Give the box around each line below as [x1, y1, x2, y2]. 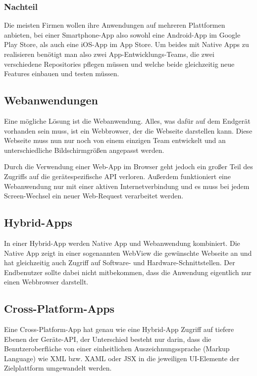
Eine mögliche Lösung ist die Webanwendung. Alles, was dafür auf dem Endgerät [4, 115, 251, 126]
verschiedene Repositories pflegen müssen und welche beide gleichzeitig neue [4, 58, 235, 69]
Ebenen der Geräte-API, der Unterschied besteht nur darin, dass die [4, 333, 211, 344]
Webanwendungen [4, 93, 99, 108]
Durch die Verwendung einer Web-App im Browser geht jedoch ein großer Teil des [4, 161, 253, 172]
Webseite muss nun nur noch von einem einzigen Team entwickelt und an [4, 135, 226, 145]
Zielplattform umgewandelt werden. [4, 363, 112, 373]
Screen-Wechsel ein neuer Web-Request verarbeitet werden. [4, 190, 184, 201]
